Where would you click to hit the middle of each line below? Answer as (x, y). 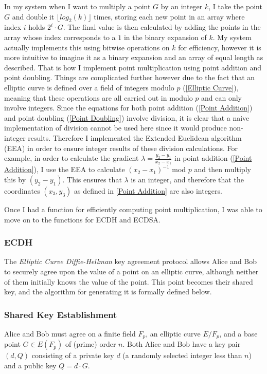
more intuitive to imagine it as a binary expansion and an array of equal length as (134, 57)
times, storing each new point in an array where (169, 16)
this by (15, 179)
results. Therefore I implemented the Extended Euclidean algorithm (135, 137)
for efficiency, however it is (220, 47)
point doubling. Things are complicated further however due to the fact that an (130, 77)
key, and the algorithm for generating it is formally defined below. (108, 292)
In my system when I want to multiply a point (77, 6)
